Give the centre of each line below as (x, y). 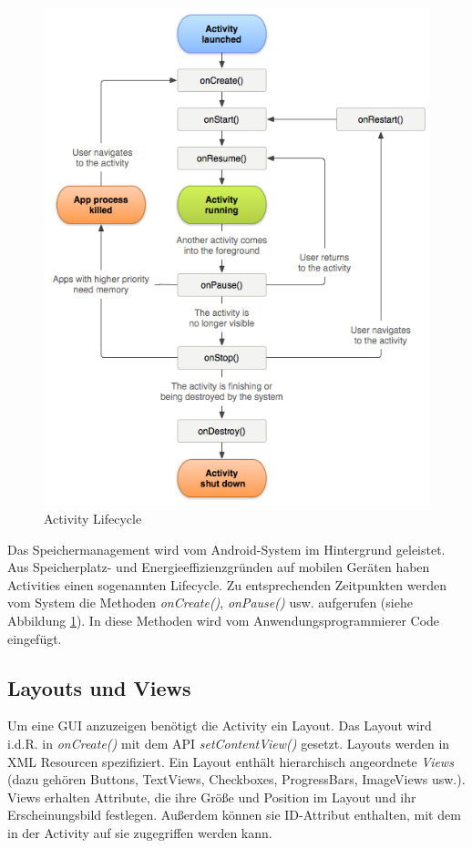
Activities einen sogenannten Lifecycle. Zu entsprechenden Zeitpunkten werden (227, 584)
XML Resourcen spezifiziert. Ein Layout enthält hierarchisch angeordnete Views (231, 761)
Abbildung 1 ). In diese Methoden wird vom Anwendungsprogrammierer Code (224, 621)
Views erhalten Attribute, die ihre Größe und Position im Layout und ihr (212, 797)
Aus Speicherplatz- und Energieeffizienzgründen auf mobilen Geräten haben (219, 567)
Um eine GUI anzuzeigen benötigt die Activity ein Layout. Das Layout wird (220, 725)
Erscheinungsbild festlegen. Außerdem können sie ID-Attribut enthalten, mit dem (234, 815)
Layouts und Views (99, 687)
